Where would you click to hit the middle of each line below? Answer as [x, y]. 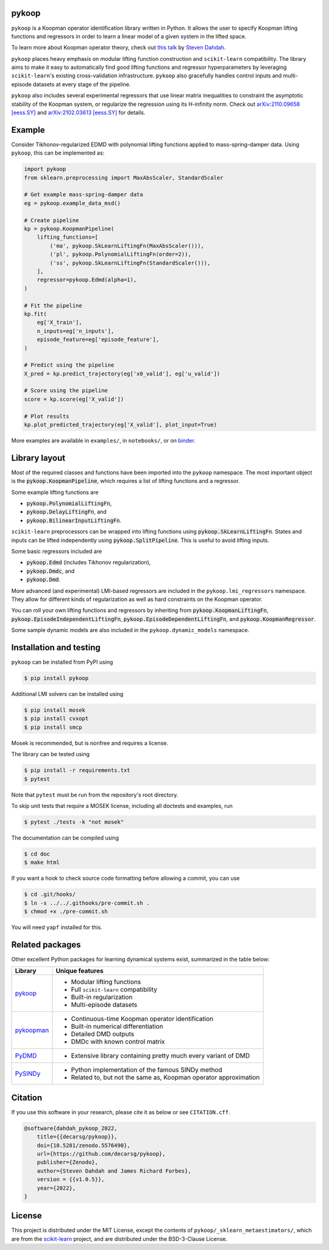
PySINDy [28, 1073]
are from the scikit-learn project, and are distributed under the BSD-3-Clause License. [119, 1238]
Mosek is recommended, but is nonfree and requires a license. [90, 743]
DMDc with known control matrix [118, 1042]
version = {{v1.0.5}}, [71, 1179]
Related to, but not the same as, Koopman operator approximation [165, 1078]
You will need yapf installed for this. [57, 927]
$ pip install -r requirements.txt [77, 771]
